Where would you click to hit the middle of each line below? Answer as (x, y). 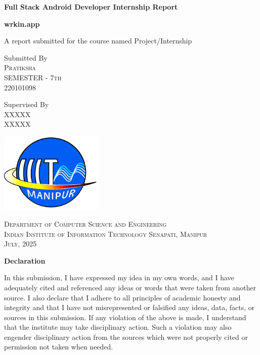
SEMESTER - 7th (33, 77)
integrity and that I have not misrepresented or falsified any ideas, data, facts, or (129, 307)
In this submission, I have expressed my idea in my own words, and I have (119, 277)
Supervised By (27, 104)
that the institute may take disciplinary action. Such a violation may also (118, 327)
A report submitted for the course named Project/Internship (98, 41)
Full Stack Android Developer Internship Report (91, 7)
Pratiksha (20, 67)
